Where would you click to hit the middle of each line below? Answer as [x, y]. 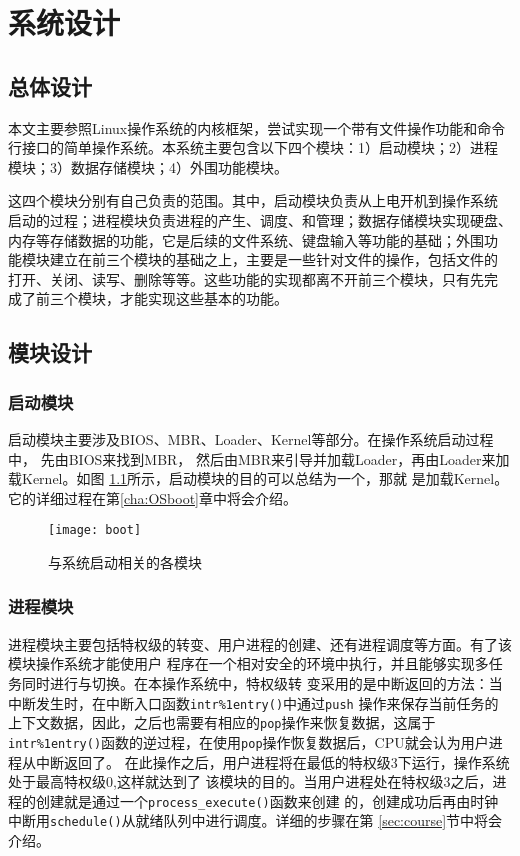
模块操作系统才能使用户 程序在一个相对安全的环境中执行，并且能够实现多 [248, 663]
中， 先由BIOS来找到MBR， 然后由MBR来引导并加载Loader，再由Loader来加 [259, 458]
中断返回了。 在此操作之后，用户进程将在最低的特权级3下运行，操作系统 [272, 761]
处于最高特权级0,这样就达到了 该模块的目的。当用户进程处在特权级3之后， [250, 781]
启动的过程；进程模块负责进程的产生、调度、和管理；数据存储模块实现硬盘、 [260, 219]
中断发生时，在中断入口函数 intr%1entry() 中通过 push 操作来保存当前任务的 [253, 702]
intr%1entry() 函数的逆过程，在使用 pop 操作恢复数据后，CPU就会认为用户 [248, 741]
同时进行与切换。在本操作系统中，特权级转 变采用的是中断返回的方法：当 [262, 682]
